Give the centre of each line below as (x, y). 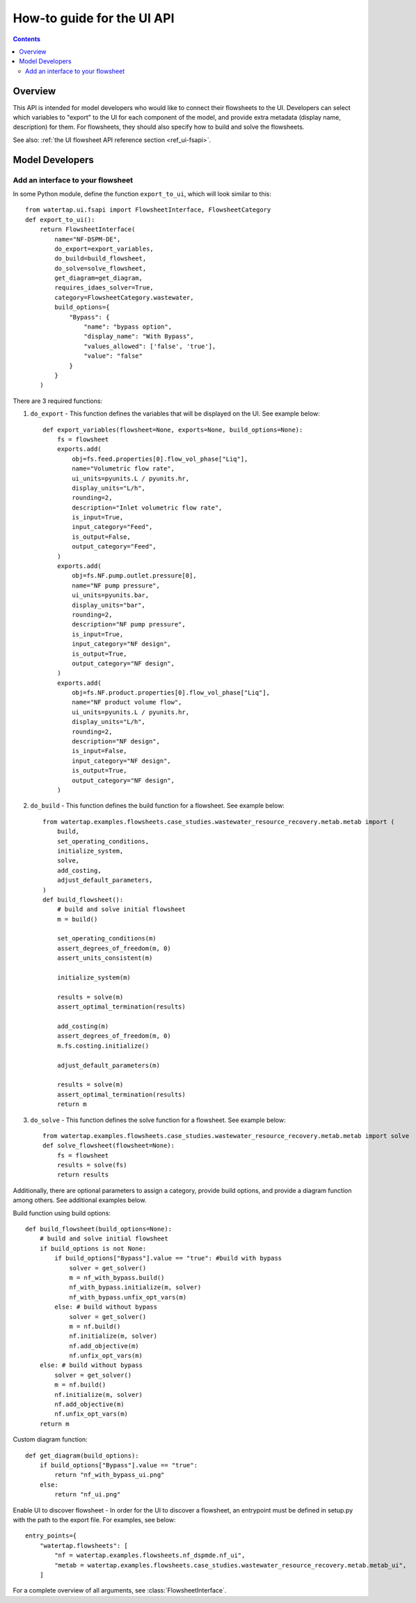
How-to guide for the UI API (94, 18)
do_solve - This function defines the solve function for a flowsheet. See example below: (158, 1120)
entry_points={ (51, 1536)
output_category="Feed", (114, 547)
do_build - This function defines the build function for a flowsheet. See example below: (158, 806)
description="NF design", (116, 742)
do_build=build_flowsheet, (101, 259)
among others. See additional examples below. (80, 1200)
